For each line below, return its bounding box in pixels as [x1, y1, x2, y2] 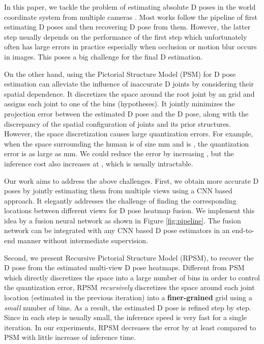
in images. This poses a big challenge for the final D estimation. [4, 51, 203, 62]
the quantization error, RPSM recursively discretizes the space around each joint [4, 282, 255, 293]
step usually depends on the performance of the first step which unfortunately [4, 31, 247, 42]
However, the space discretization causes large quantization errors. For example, [4, 128, 253, 139]
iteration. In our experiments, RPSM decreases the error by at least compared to [4, 322, 256, 332]
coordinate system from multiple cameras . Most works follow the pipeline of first [4, 11, 258, 22]
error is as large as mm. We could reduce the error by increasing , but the [4, 148, 234, 159]
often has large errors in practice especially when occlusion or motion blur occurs [4, 41, 257, 52]
